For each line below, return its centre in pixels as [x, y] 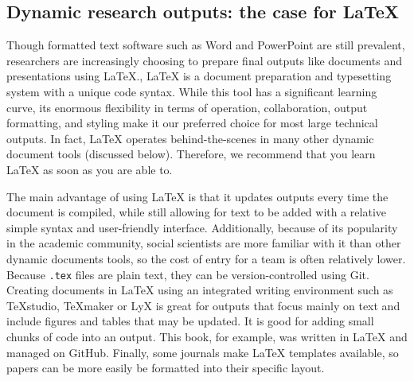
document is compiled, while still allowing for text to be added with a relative [197, 212]
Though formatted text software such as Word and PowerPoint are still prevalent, [206, 45]
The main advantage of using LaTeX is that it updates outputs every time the [197, 196]
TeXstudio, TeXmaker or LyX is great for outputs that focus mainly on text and [203, 305]
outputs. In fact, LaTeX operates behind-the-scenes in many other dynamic [190, 138]
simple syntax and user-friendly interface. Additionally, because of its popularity [202, 227]
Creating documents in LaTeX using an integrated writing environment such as [200, 290]
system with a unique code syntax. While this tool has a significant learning [192, 91]
